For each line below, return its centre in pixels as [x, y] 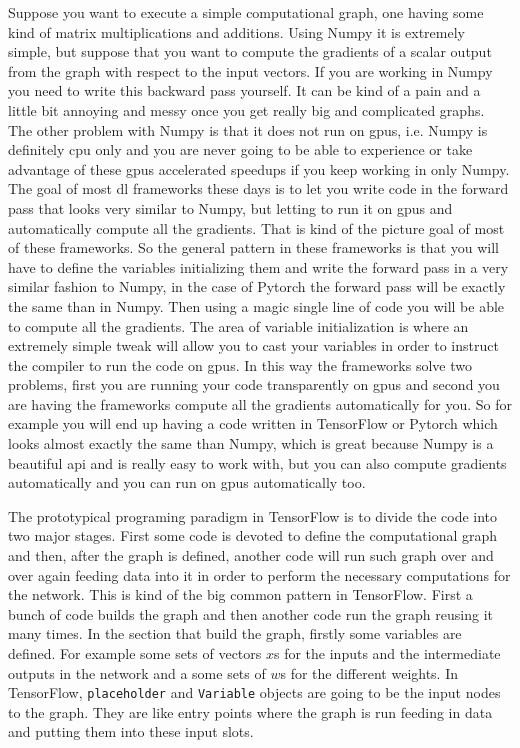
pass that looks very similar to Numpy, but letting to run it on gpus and [230, 207]
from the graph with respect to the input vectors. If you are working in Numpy [250, 70]
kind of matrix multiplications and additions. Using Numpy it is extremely [236, 31]
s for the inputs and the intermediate [387, 653]
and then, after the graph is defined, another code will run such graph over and [251, 555]
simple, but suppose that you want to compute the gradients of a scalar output [250, 51]
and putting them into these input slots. [131, 731]
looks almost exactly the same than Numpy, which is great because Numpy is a [251, 443]
